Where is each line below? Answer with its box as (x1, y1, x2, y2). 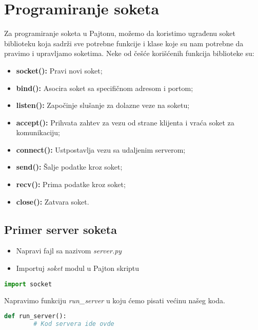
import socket (4, 280, 52, 288)
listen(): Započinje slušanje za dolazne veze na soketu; (16, 100, 190, 111)
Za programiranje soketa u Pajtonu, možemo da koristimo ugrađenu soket (4, 28, 235, 39)
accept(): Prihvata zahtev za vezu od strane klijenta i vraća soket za (16, 117, 234, 127)
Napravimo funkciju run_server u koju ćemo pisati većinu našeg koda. (4, 295, 225, 305)
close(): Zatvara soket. (16, 196, 89, 207)
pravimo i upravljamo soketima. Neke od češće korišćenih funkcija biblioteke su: (4, 48, 254, 59)
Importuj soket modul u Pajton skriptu (16, 263, 140, 273)
